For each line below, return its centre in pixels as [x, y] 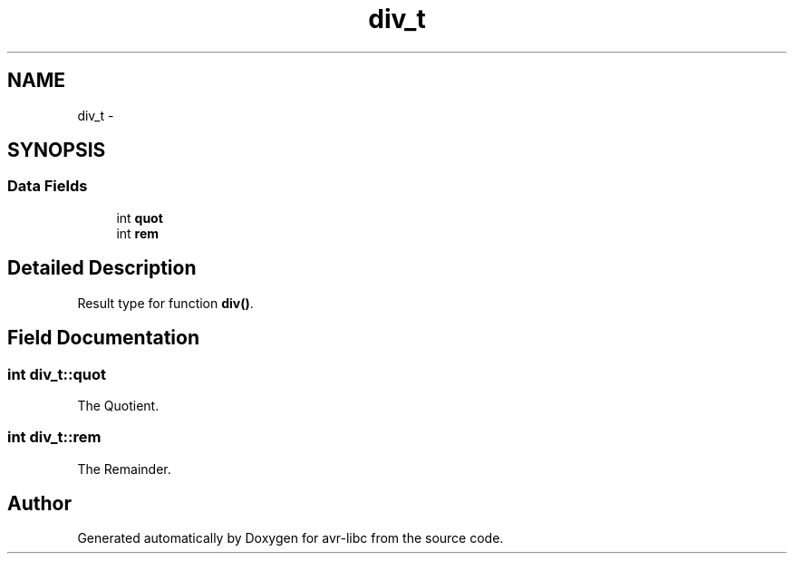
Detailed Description [102, 268]
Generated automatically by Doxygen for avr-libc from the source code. [290, 538]
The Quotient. [118, 405]
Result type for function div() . [165, 303]
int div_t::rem [54, 437]
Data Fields [48, 186]
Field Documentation [103, 338]
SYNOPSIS [57, 150]
